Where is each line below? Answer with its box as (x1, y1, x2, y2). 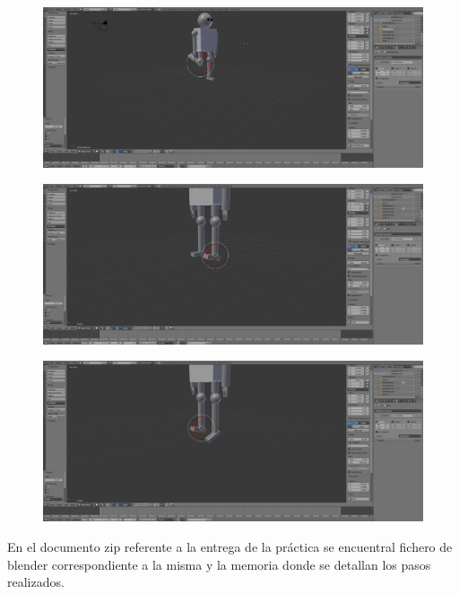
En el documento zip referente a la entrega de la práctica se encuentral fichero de (7, 537, 453, 555)
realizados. (7, 572, 65, 591)
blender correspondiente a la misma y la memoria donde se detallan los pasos (7, 555, 431, 573)
